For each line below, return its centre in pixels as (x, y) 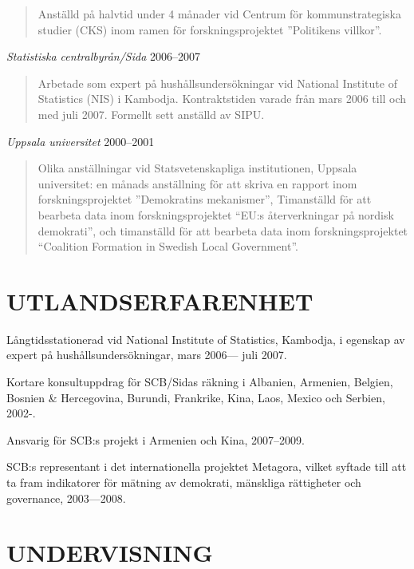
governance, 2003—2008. (66, 498)
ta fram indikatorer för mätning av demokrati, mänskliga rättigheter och (184, 482)
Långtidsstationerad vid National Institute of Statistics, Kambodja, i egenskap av (206, 339)
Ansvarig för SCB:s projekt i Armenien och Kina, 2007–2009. (156, 439)
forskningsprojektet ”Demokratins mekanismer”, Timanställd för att (205, 199)
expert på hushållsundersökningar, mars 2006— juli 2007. (147, 355)
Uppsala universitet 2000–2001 (81, 141)
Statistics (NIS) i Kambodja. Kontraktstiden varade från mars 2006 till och (222, 99)
